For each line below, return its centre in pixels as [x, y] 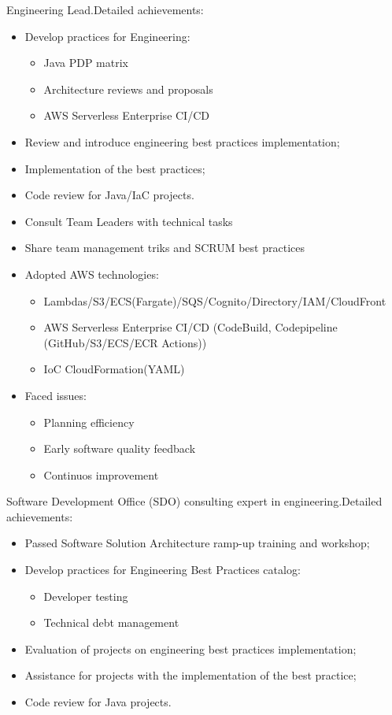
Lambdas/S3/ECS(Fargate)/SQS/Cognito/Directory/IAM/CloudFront [215, 300]
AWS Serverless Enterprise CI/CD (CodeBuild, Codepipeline [190, 327]
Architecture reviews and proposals [128, 89]
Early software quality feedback [120, 448]
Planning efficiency [89, 422]
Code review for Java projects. [98, 702]
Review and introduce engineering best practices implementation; [182, 141]
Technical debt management [111, 622]
